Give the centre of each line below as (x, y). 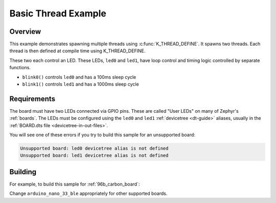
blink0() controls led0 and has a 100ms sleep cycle (79, 77)
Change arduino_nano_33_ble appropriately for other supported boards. (88, 194)
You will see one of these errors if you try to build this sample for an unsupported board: (102, 135)
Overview (25, 32)
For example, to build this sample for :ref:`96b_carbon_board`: (75, 184)
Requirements (32, 99)
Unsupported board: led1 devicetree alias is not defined (94, 156)
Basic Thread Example (58, 13)
